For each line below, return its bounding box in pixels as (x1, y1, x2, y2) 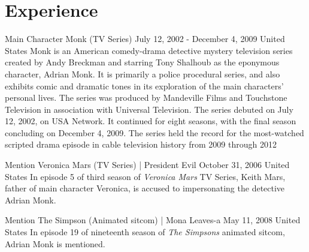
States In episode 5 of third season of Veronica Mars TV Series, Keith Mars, (5, 170, 286, 182)
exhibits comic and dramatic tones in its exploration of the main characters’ (5, 79, 284, 92)
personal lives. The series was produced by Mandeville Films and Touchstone (5, 91, 287, 104)
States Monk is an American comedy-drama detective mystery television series (5, 44, 293, 56)
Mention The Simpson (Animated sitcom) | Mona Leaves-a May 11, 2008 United (5, 214, 301, 226)
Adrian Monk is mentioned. (5, 237, 105, 250)
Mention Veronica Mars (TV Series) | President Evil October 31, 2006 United (5, 158, 290, 171)
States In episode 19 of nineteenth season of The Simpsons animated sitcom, (5, 226, 285, 238)
